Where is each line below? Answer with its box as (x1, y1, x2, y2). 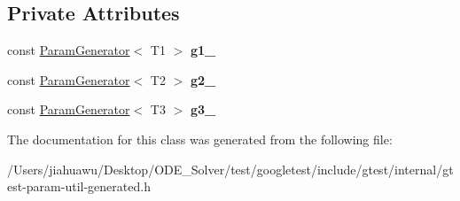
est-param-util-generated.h (7, 177, 151, 196)
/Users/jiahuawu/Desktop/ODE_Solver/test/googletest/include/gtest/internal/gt (7, 159, 454, 178)
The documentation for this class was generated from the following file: (7, 129, 393, 148)
